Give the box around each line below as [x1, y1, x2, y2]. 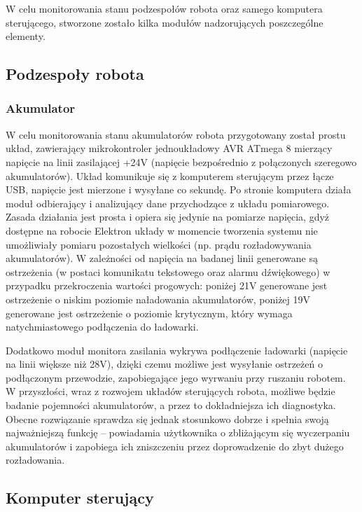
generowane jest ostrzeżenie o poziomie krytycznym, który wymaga [6, 305, 293, 320]
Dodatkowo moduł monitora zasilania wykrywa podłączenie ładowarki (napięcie [6, 343, 348, 357]
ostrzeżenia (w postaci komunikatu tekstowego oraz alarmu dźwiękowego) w [6, 264, 330, 279]
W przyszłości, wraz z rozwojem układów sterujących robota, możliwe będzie [6, 384, 335, 399]
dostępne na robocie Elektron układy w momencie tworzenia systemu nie [6, 223, 318, 237]
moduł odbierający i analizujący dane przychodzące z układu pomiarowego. [6, 195, 330, 210]
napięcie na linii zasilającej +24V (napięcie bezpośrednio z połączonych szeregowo [6, 154, 357, 169]
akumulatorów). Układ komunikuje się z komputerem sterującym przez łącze [6, 168, 334, 183]
